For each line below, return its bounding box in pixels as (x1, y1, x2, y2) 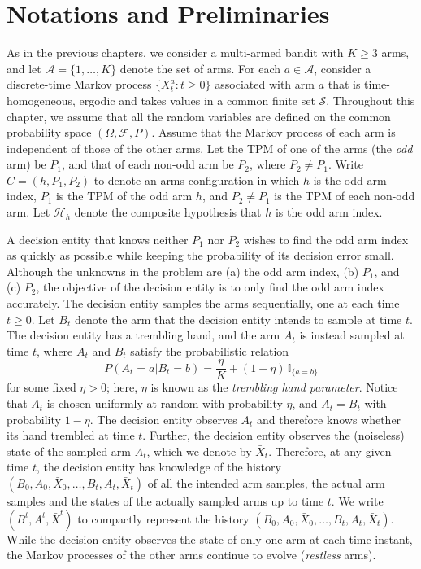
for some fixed (7, 379, 76, 396)
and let (7, 59, 41, 77)
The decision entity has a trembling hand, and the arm (7, 326, 280, 344)
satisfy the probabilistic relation (130, 342, 289, 359)
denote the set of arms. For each (119, 59, 281, 77)
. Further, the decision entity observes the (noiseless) (142, 427, 405, 444)
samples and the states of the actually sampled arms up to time (7, 492, 324, 510)
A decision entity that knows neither (7, 230, 189, 247)
